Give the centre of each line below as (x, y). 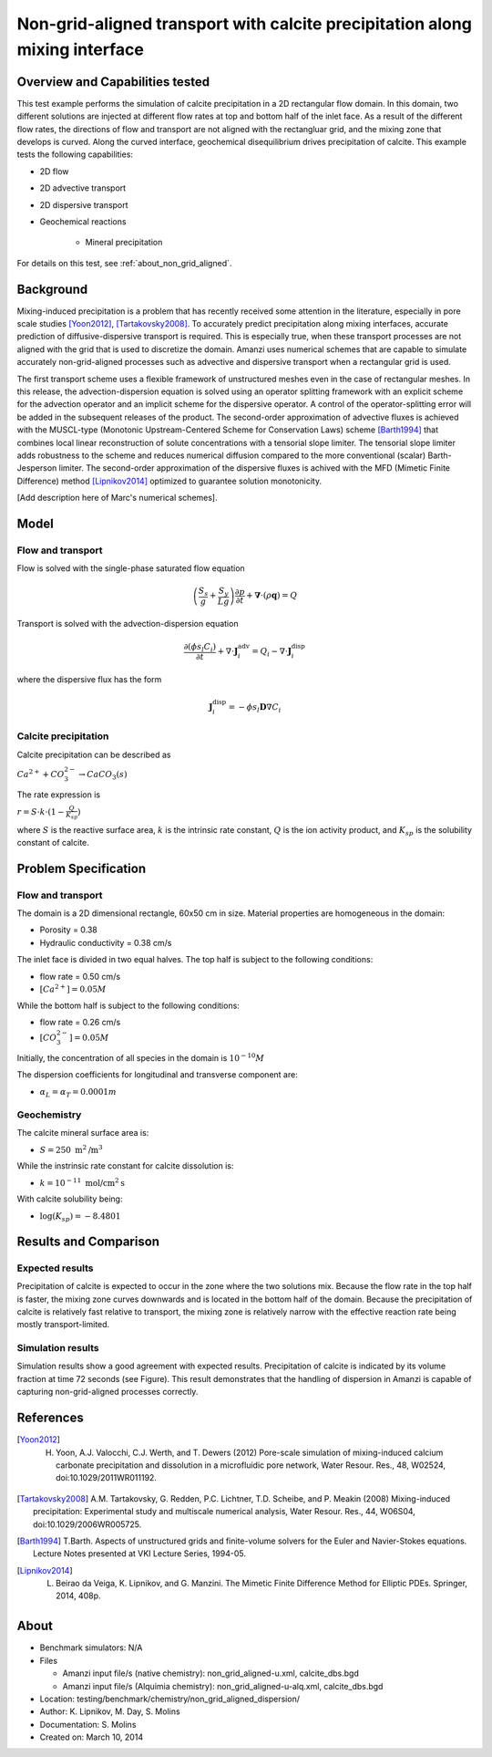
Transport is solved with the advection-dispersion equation (128, 624)
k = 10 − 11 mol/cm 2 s (82, 1182)
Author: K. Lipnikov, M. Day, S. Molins (110, 1711)
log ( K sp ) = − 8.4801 (80, 1217)
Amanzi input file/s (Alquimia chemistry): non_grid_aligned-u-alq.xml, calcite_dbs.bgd (223, 1686)
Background (52, 289)
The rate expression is (58, 795)
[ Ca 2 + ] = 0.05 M (73, 988)
